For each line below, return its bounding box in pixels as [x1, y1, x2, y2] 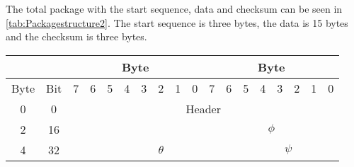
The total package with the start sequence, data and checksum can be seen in [6, 1, 343, 16]
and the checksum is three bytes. [6, 29, 147, 44]
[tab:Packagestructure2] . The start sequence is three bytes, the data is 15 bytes [6, 15, 348, 30]
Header [185, 100, 221, 117]
